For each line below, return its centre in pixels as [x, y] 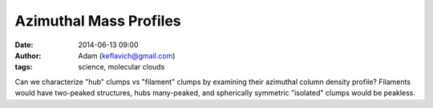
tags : [24, 67]
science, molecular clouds [121, 67]
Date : [24, 45]
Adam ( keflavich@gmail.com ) [127, 55]
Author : [28, 55]
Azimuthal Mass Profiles [98, 21]
